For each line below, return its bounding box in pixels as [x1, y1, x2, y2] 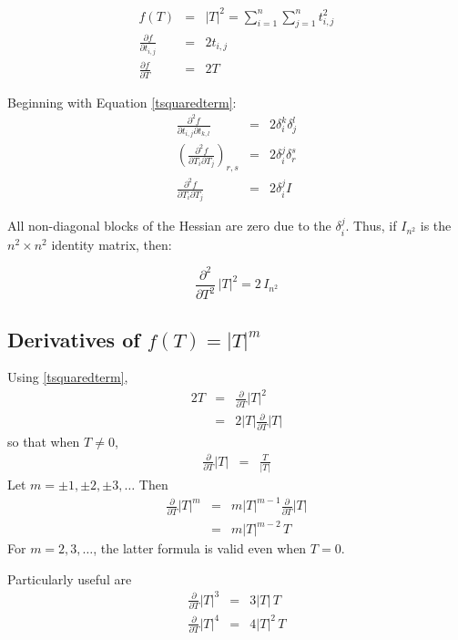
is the [420, 216, 452, 235]
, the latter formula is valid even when [93, 539, 307, 558]
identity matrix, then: [51, 234, 172, 253]
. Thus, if [345, 216, 397, 235]
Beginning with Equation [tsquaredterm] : [7, 92, 237, 111]
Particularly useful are [7, 569, 132, 588]
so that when [7, 431, 80, 450]
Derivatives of [7, 325, 140, 353]
